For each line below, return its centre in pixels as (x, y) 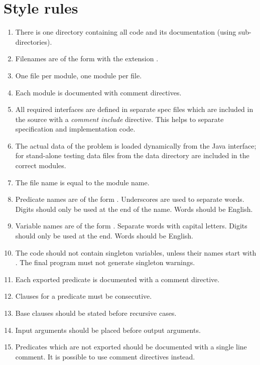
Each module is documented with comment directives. (98, 92)
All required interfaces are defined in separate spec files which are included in (134, 109)
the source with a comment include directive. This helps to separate (119, 119)
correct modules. (41, 165)
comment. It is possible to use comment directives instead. (105, 356)
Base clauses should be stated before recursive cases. (96, 313)
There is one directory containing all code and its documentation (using (126, 32)
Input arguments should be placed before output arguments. (108, 330)
